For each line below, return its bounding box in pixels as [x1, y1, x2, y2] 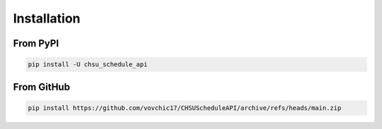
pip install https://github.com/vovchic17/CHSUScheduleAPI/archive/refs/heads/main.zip [28, 104, 342, 112]
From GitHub [13, 81, 71, 93]
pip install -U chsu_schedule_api [28, 61, 148, 68]
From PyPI [13, 37, 59, 49]
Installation [13, 11, 81, 26]
